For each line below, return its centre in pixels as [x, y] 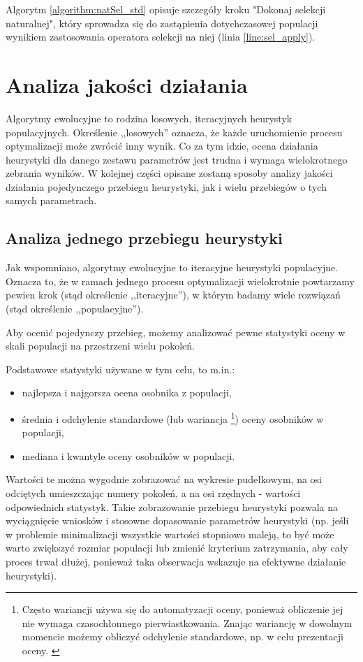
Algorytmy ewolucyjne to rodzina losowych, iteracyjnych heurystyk [149, 118]
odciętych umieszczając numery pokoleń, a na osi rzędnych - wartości [153, 493]
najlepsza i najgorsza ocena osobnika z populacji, [127, 393]
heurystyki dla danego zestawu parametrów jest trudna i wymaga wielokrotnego [177, 159]
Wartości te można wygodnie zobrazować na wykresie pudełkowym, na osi [164, 479]
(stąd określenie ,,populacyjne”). [75, 309]
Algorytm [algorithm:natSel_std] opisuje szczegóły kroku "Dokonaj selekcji [166, 9]
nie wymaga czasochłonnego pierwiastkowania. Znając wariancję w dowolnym [187, 623]
